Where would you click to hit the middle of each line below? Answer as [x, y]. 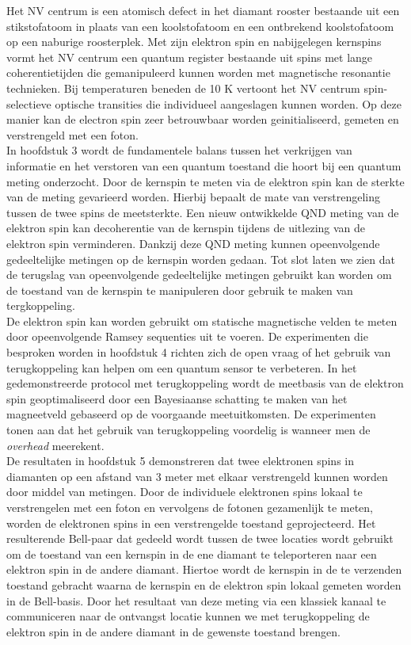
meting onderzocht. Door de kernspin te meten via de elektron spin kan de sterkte [205, 181]
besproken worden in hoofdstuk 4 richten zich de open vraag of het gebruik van [199, 352]
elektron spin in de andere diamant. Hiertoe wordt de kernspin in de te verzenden [204, 569]
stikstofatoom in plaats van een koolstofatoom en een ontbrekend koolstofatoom [200, 26]
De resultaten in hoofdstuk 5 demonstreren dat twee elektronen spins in [181, 461]
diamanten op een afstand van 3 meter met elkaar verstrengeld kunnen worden [197, 476]
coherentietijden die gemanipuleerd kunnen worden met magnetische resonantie [198, 73]
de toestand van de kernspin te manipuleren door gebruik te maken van [180, 290]
